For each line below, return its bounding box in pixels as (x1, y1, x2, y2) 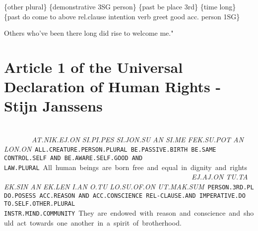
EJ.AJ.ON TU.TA (192, 172, 248, 182)
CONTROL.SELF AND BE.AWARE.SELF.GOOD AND (4, 155, 143, 162)
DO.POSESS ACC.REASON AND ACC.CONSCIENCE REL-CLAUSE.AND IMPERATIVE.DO (4, 192, 246, 199)
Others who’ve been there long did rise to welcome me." (4, 28, 174, 38)
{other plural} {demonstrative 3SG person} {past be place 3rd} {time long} (4, 1, 236, 11)
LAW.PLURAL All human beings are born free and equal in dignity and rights (4, 162, 248, 172)
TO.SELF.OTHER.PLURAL (4, 200, 75, 208)
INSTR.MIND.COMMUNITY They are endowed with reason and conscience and (4, 208, 240, 218)
